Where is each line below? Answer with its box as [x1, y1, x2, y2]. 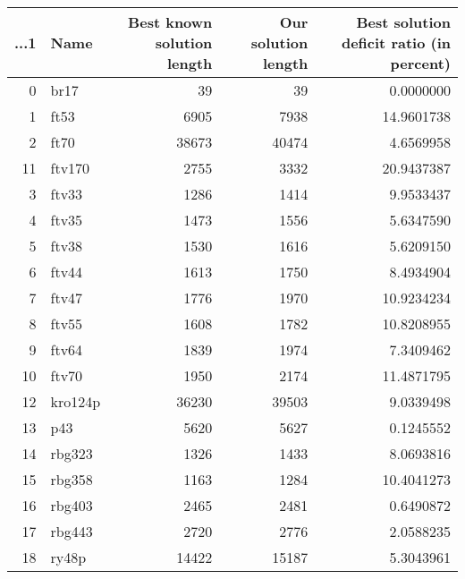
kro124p [50, 391, 101, 412]
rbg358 [50, 469, 93, 490]
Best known [128, 12, 213, 32]
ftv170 [50, 158, 90, 178]
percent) [390, 53, 451, 73]
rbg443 [50, 521, 93, 541]
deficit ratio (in [341, 32, 451, 53]
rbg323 [50, 443, 93, 464]
